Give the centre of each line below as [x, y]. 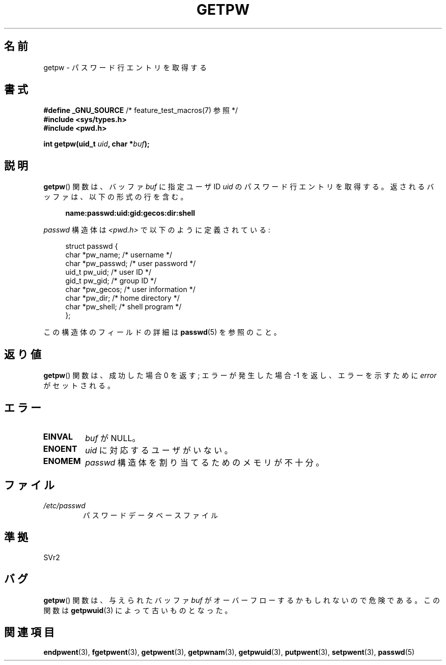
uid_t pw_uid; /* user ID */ [108, 272]
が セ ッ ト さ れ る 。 [79, 386]
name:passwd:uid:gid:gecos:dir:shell [130, 213]
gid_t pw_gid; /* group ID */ [111, 281]
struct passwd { [92, 246]
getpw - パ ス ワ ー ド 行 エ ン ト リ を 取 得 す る [125, 67]
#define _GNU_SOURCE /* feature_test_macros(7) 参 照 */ [141, 110]
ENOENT [60, 449]
